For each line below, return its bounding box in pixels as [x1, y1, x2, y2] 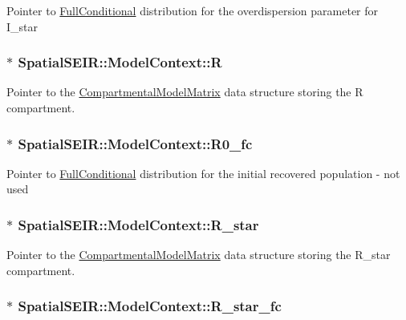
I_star [6, 18, 39, 34]
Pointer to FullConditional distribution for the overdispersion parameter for [6, 2, 379, 18]
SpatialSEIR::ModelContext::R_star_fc [18, 296, 282, 316]
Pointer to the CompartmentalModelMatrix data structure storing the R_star [6, 246, 391, 263]
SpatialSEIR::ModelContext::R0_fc [18, 133, 253, 153]
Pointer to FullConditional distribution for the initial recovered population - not [6, 164, 400, 181]
